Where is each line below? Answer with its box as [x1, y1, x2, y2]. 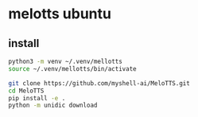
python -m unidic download [8, 101, 98, 110]
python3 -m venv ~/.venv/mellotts [8, 57, 123, 65]
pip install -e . [8, 94, 66, 102]
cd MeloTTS [8, 87, 45, 95]
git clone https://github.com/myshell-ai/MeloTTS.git [8, 79, 191, 88]
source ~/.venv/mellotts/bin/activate [8, 64, 137, 72]
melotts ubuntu [8, 5, 111, 23]
